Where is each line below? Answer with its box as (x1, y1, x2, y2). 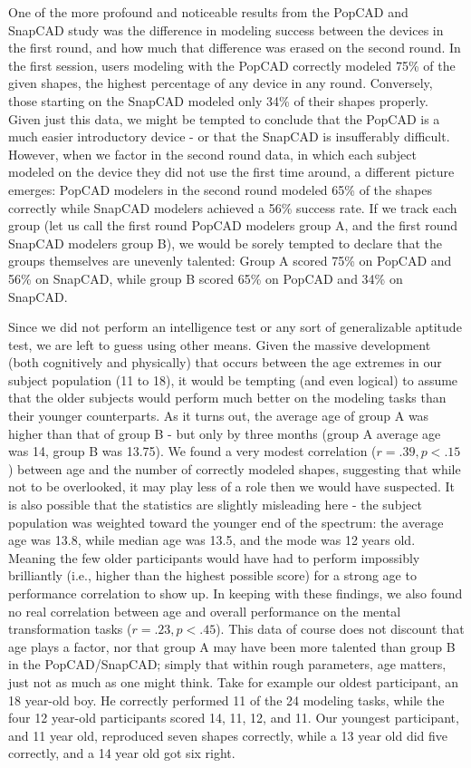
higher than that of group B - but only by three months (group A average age (8, 423, 441, 442)
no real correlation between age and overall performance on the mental (8, 601, 401, 620)
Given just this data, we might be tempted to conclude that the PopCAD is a (8, 109, 440, 128)
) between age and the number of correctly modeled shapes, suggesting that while (8, 459, 461, 478)
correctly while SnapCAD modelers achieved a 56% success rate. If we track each (8, 198, 457, 217)
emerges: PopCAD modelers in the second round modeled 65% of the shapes (8, 180, 432, 199)
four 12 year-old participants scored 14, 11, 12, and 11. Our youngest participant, (8, 708, 459, 727)
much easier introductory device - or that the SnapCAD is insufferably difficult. (8, 127, 450, 146)
